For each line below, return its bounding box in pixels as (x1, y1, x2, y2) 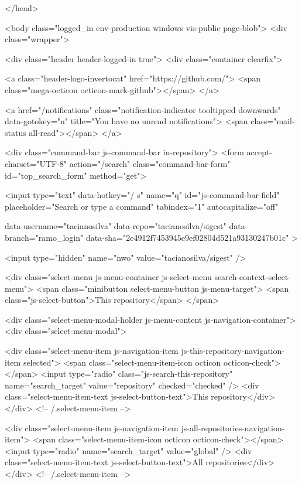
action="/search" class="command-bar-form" (69, 157, 231, 169)
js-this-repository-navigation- (181, 345, 284, 357)
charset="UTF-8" (5, 157, 67, 169)
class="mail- (250, 115, 295, 127)
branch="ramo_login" (5, 231, 84, 243)
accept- (246, 146, 273, 158)
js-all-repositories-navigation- (181, 421, 285, 434)
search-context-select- (214, 271, 291, 283)
